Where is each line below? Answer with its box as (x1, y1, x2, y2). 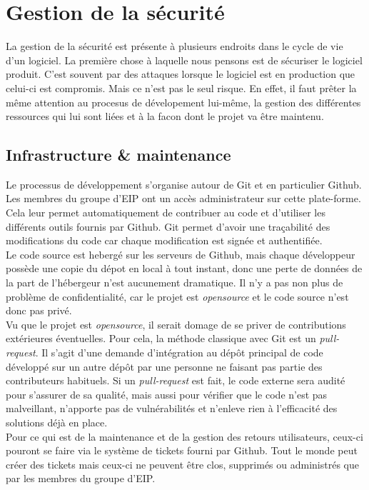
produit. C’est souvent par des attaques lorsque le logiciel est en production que (6, 66, 355, 81)
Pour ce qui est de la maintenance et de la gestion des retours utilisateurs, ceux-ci (6, 429, 363, 444)
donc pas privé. (6, 303, 72, 318)
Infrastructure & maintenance (6, 144, 231, 166)
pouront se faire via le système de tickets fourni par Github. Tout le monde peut (6, 443, 358, 458)
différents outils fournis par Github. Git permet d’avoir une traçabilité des (6, 219, 330, 234)
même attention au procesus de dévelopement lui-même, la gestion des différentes (6, 94, 361, 109)
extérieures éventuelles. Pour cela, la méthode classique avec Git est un (6, 331, 316, 346)
